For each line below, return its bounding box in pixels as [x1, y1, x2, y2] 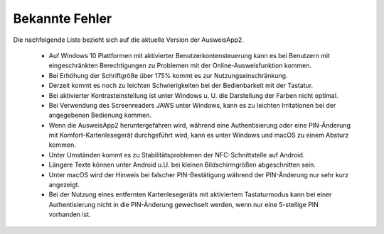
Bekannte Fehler [13, 11, 112, 26]
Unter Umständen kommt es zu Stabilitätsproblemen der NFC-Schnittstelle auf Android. [48, 150, 305, 159]
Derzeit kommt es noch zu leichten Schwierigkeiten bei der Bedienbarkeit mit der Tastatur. [48, 82, 314, 90]
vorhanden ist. [48, 210, 92, 219]
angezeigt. [48, 181, 80, 189]
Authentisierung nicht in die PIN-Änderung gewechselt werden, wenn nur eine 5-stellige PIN [48, 200, 319, 208]
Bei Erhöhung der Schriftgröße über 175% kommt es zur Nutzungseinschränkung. [48, 71, 288, 79]
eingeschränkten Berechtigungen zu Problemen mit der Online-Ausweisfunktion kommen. [48, 61, 312, 70]
